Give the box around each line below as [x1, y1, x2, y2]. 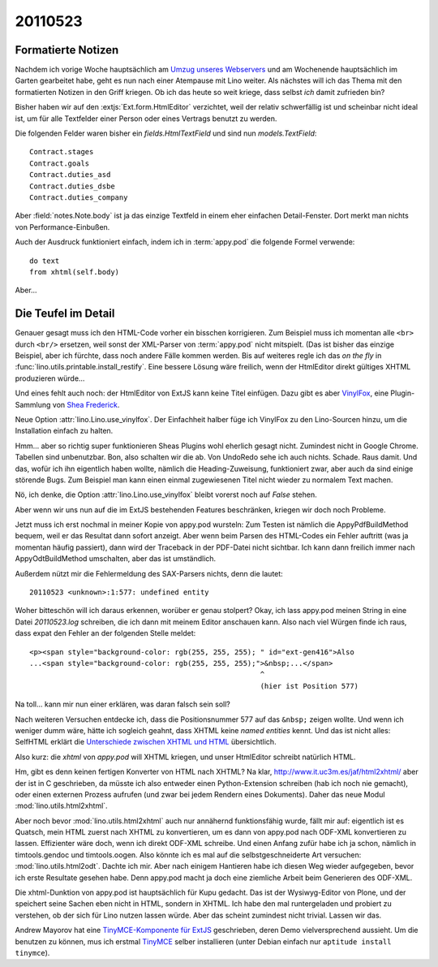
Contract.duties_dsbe [29, 181, 115, 191]
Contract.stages [29, 147, 94, 157]
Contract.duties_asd [29, 171, 111, 179]
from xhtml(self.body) [29, 267, 120, 276]
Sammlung [15, 399, 51, 409]
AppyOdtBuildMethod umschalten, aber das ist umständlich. [15, 554, 217, 563]
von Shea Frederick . [52, 399, 120, 409]
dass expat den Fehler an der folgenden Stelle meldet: [15, 628, 196, 638]
